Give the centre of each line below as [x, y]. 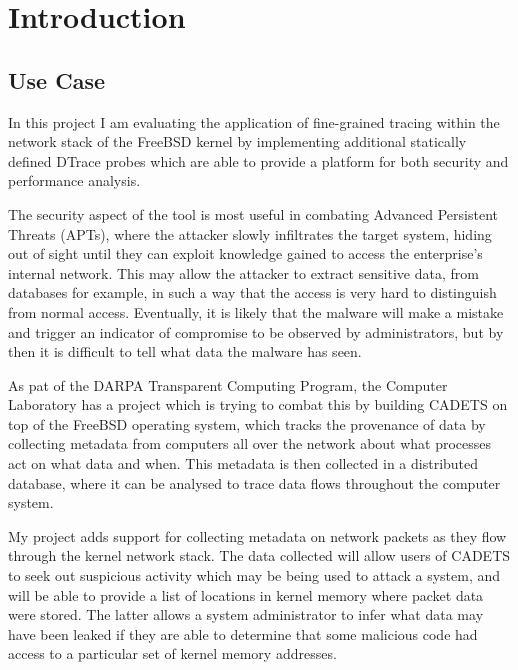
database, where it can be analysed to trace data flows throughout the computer [254, 482]
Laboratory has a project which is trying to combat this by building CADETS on [258, 404]
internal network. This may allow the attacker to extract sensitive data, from [243, 272]
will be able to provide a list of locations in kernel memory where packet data [246, 594]
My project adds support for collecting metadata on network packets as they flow [257, 535]
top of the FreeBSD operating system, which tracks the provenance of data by [247, 423]
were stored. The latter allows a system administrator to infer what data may [246, 614]
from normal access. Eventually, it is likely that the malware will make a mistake [256, 311]
